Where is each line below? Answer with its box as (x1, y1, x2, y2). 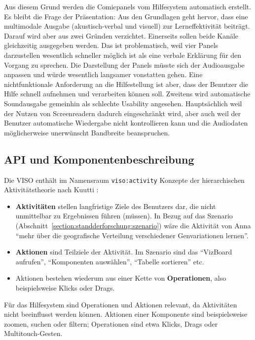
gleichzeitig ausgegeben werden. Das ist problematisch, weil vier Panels (4, 40, 219, 50)
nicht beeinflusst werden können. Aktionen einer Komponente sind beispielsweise (4, 309, 248, 319)
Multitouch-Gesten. (4, 328, 63, 339)
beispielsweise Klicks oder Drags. (15, 282, 115, 293)
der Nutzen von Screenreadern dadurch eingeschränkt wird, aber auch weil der (4, 108, 241, 118)
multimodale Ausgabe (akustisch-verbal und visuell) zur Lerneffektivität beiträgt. (4, 21, 250, 31)
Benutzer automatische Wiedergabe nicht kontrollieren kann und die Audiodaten (4, 118, 248, 128)
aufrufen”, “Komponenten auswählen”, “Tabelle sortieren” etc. (15, 256, 204, 266)
